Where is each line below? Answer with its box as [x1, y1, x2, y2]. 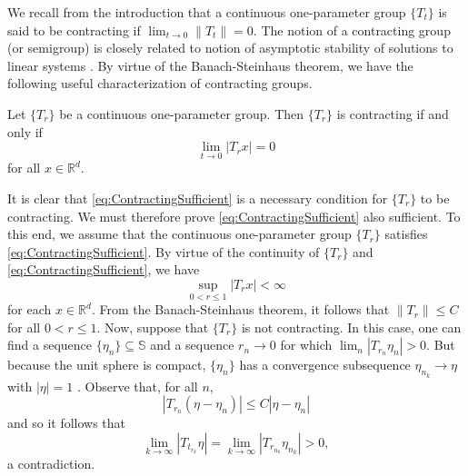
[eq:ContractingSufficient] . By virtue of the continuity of [7, 242, 320, 261]
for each [7, 300, 52, 319]
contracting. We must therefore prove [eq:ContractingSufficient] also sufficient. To [7, 206, 461, 225]
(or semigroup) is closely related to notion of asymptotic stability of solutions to [7, 38, 453, 57]
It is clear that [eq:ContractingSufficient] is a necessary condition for [7, 188, 388, 207]
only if [7, 122, 43, 141]
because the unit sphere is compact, [7, 355, 206, 374]
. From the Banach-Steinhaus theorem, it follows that [91, 300, 390, 319]
